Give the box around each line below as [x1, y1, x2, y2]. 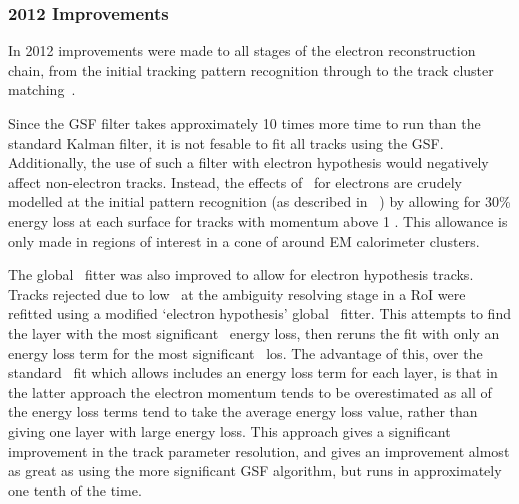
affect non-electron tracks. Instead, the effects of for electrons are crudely [8, 171, 462, 192]
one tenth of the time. [8, 479, 142, 500]
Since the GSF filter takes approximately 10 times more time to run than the [8, 113, 481, 133]
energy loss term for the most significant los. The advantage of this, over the [8, 342, 483, 363]
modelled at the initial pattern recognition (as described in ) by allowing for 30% [8, 191, 511, 212]
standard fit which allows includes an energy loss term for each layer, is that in [8, 362, 498, 383]
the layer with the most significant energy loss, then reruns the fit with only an [8, 322, 500, 343]
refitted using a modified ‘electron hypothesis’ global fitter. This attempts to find [8, 303, 511, 324]
